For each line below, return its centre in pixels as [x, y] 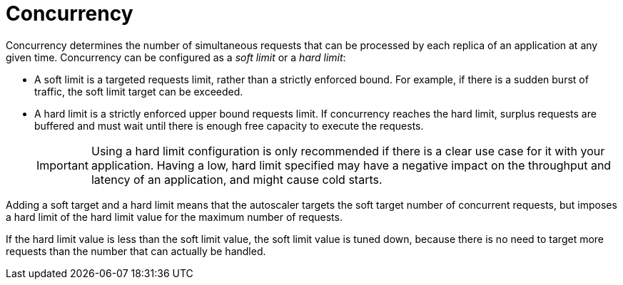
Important [62, 165]
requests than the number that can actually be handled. [136, 251]
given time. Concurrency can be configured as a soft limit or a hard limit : [176, 57]
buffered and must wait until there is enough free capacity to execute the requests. [229, 125]
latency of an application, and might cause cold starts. [237, 179]
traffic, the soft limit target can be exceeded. [139, 91]
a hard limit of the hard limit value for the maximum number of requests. [174, 217]
